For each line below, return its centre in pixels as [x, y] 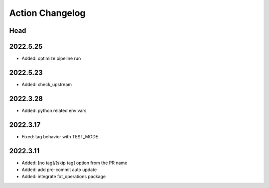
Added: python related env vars [54, 110]
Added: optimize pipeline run [51, 58]
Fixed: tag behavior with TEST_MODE [60, 136]
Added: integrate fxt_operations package [64, 177]
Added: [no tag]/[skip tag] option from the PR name [74, 163]
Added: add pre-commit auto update [59, 170]
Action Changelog [47, 13]
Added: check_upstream [47, 84]
